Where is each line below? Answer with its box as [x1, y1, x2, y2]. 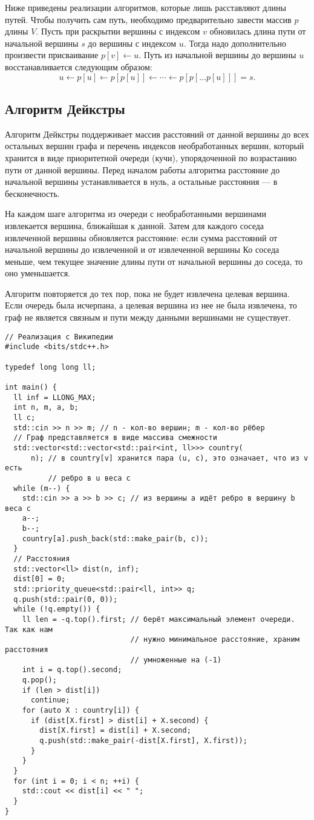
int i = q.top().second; [22, 665, 122, 675]
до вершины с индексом [88, 36, 177, 49]
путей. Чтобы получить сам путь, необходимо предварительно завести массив [5, 13, 292, 25]
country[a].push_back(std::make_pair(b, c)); [22, 534, 209, 543]
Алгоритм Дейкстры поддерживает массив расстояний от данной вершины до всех [5, 127, 309, 140]
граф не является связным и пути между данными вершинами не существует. [5, 311, 291, 324]
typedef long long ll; [5, 362, 96, 372]
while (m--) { [13, 484, 70, 493]
